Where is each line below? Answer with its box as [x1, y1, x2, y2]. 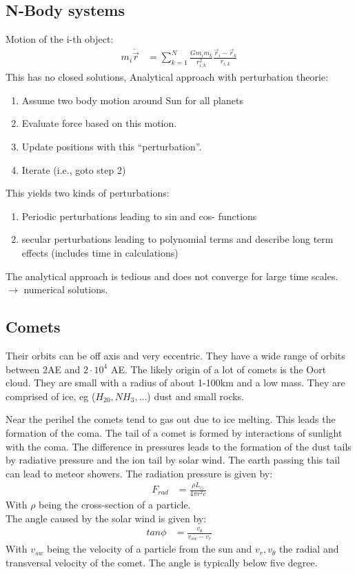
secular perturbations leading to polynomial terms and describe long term [21, 232, 334, 246]
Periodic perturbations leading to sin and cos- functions [21, 208, 257, 223]
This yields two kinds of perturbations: [6, 186, 170, 200]
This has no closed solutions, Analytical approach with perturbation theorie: [6, 70, 329, 84]
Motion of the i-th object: [6, 32, 114, 46]
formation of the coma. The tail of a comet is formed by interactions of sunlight [6, 425, 343, 439]
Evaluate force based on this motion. [21, 116, 177, 130]
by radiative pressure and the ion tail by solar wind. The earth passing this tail [6, 453, 340, 467]
